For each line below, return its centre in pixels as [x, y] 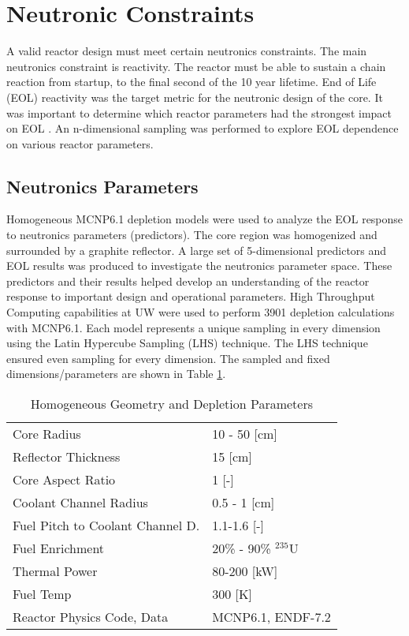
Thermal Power [55, 571]
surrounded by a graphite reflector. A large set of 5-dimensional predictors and [197, 250]
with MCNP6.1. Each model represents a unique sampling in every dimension [193, 327]
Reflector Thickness [67, 457]
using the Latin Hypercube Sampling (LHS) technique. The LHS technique [187, 343]
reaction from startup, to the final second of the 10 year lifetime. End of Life [191, 82]
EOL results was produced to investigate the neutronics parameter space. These [199, 266]
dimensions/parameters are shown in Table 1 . [116, 374]
